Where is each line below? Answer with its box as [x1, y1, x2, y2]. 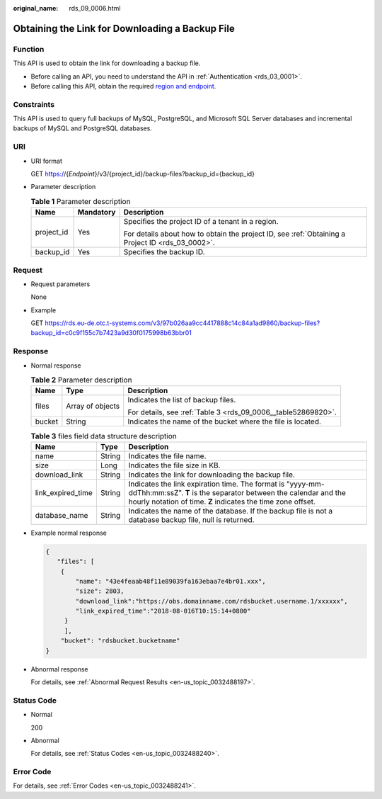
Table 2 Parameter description [30, 375, 132, 385]
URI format [30, 157, 63, 165]
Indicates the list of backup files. [127, 395, 236, 405]
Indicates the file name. [128, 450, 207, 460]
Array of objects [66, 401, 120, 411]
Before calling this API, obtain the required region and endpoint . [30, 81, 216, 90]
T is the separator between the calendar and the [185, 487, 347, 497]
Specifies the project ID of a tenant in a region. [123, 217, 279, 227]
